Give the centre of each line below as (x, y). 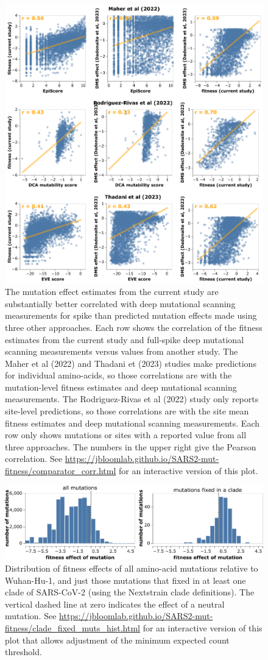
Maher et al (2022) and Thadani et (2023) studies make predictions (131, 363)
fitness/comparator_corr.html (61, 471)
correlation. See (34, 459)
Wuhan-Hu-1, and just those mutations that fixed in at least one (125, 580)
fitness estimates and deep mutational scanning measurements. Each (132, 423)
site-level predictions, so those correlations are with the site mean (127, 411)
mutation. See (31, 616)
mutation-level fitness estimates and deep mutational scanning (121, 387)
